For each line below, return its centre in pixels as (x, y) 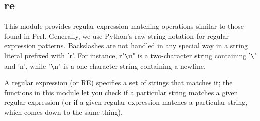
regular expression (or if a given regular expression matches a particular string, (126, 102)
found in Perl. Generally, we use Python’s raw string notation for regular (116, 36)
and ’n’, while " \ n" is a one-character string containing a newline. (105, 65)
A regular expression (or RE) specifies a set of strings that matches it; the (118, 82)
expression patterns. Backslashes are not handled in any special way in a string (126, 46)
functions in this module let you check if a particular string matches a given (121, 92)
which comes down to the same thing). (63, 112)
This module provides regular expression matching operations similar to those (124, 26)
